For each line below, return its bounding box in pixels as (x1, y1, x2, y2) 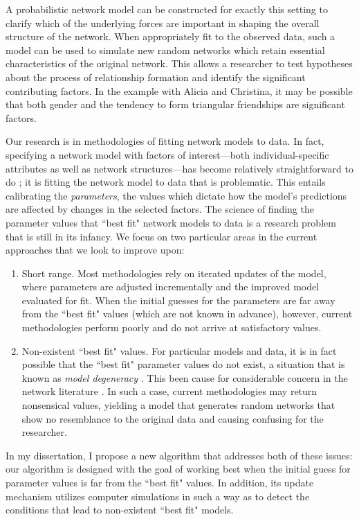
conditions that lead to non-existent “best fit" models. (6, 502, 234, 517)
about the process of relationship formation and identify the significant (6, 69, 306, 84)
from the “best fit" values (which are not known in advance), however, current (21, 306, 353, 321)
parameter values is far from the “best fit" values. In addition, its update (6, 475, 314, 489)
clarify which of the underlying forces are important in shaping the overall (6, 15, 320, 30)
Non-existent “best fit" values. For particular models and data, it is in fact (21, 343, 337, 358)
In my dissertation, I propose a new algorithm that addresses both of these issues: (6, 448, 353, 462)
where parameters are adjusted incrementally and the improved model (21, 279, 320, 294)
